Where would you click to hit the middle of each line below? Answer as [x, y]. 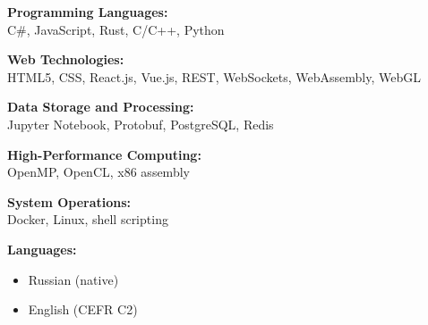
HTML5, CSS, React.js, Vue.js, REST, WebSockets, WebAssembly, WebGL [214, 76]
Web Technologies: [66, 59]
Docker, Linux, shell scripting [88, 219]
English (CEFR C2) [83, 309]
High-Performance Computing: [104, 154]
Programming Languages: [88, 12]
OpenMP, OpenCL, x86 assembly [98, 172]
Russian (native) [73, 279]
